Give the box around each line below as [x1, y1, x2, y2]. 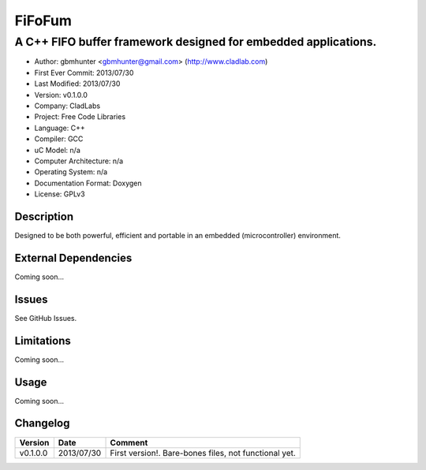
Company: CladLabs [34, 101, 101, 110]
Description [14, 210, 74, 223]
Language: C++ [34, 123, 86, 132]
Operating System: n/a [34, 167, 108, 177]
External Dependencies [14, 251, 133, 264]
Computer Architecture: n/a [34, 156, 124, 166]
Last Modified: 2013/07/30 [34, 79, 121, 88]
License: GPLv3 [34, 189, 86, 199]
